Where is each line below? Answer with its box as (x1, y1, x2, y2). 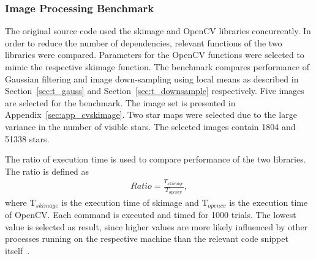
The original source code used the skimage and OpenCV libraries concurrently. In (5, 24, 311, 37)
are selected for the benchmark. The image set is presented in (5, 96, 236, 109)
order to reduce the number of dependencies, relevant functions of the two (5, 36, 282, 49)
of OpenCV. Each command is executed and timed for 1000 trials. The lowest (5, 208, 296, 221)
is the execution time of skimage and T (61, 195, 208, 208)
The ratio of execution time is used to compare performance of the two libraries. (5, 153, 306, 166)
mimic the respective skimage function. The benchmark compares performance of (5, 60, 310, 73)
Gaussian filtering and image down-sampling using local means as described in (5, 72, 299, 85)
